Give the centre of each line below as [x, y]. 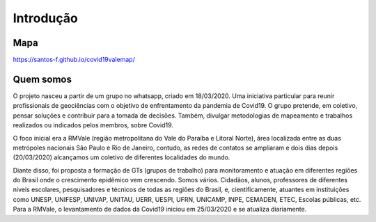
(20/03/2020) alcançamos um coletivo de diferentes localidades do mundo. [122, 157]
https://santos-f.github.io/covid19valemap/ [74, 60]
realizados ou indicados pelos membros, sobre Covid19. [93, 125]
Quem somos [42, 79]
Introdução [45, 18]
